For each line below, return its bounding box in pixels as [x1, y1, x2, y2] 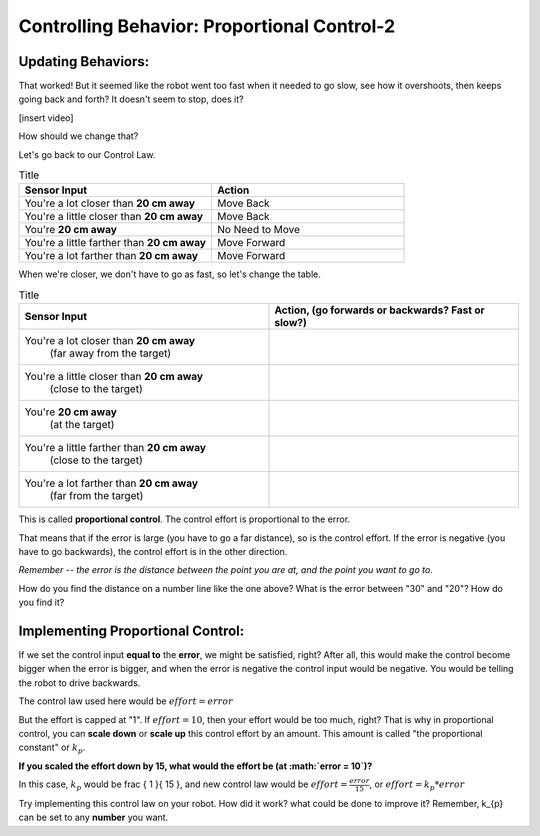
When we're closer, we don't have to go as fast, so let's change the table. [18, 268, 322, 280]
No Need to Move [216, 223, 300, 237]
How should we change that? [18, 130, 139, 142]
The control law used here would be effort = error [18, 695, 234, 707]
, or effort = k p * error [369, 778, 465, 792]
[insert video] [18, 111, 74, 124]
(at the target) [49, 418, 115, 432]
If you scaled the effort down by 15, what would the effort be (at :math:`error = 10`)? [18, 760, 373, 772]
